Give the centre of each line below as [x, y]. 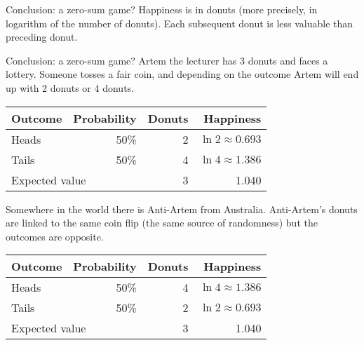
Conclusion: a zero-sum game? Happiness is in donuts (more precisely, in [162, 9]
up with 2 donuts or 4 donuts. [70, 87]
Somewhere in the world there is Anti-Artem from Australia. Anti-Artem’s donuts [182, 209]
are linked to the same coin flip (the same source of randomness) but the [162, 223]
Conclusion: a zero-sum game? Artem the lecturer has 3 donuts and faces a [167, 60]
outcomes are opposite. [55, 236]
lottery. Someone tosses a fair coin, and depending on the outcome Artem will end [182, 74]
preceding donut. [42, 37]
